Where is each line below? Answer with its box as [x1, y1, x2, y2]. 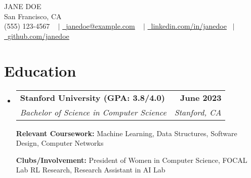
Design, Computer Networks [16, 138, 104, 148]
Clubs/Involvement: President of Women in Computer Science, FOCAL [16, 154, 247, 165]
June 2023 [180, 91, 222, 103]
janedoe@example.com [66, 21, 135, 31]
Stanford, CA [174, 106, 222, 118]
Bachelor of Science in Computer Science [20, 106, 166, 118]
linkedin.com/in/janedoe [151, 21, 227, 31]
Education [4, 60, 76, 81]
